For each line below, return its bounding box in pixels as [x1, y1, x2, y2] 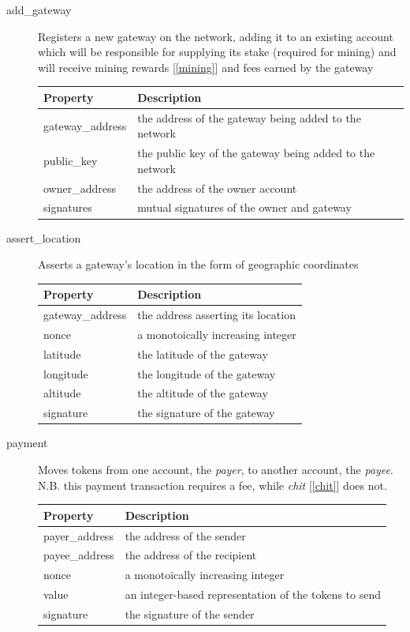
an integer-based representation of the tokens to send [125, 586, 381, 603]
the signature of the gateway [137, 404, 275, 421]
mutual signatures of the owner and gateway [137, 199, 352, 216]
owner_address [43, 179, 117, 196]
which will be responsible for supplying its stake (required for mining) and [38, 43, 397, 60]
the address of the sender [125, 527, 246, 544]
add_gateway [6, 2, 72, 17]
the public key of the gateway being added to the [137, 145, 375, 161]
